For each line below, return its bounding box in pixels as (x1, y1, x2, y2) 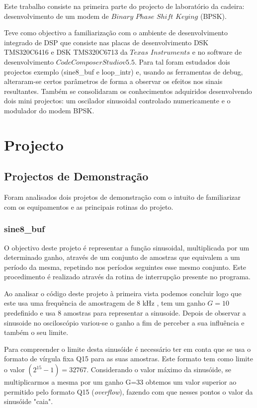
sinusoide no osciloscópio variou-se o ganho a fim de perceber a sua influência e (4, 317, 245, 327)
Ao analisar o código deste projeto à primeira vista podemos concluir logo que (4, 288, 242, 298)
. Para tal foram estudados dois (135, 56, 230, 67)
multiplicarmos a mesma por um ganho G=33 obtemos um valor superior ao (4, 377, 237, 387)
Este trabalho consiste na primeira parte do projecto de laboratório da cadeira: (4, 1, 245, 11)
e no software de (192, 47, 242, 57)
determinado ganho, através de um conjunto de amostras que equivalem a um (4, 252, 240, 262)
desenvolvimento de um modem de (4, 10, 109, 21)
